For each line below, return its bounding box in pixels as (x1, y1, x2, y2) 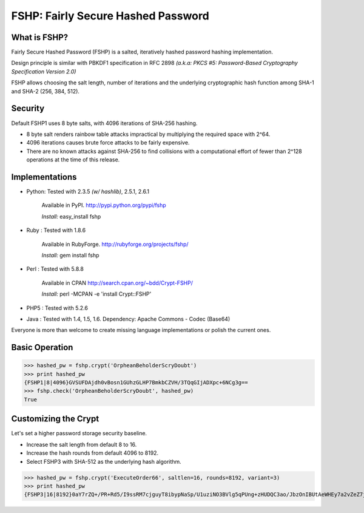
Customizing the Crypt (11, 413, 99, 424)
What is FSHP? (11, 32, 69, 42)
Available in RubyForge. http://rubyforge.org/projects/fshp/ (41, 240, 189, 248)
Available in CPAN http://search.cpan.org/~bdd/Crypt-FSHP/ (41, 279, 194, 287)
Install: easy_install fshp (41, 212, 101, 220)
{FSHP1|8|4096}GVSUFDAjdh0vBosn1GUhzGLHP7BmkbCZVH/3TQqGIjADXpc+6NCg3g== (24, 379, 248, 386)
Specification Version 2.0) (11, 67, 76, 75)
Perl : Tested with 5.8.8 (26, 265, 84, 273)
